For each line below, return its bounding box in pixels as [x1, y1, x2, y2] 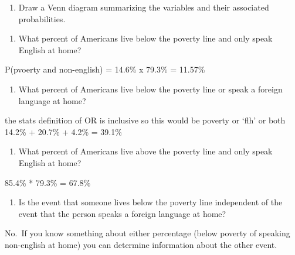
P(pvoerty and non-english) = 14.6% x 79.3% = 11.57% [5, 63, 205, 75]
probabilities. [18, 12, 66, 25]
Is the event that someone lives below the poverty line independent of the [18, 196, 283, 208]
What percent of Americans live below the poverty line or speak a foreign [18, 82, 283, 95]
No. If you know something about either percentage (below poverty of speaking [5, 227, 290, 239]
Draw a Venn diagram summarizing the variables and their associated [18, 1, 269, 13]
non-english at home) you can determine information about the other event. [5, 238, 277, 250]
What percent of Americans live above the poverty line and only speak [18, 145, 273, 157]
